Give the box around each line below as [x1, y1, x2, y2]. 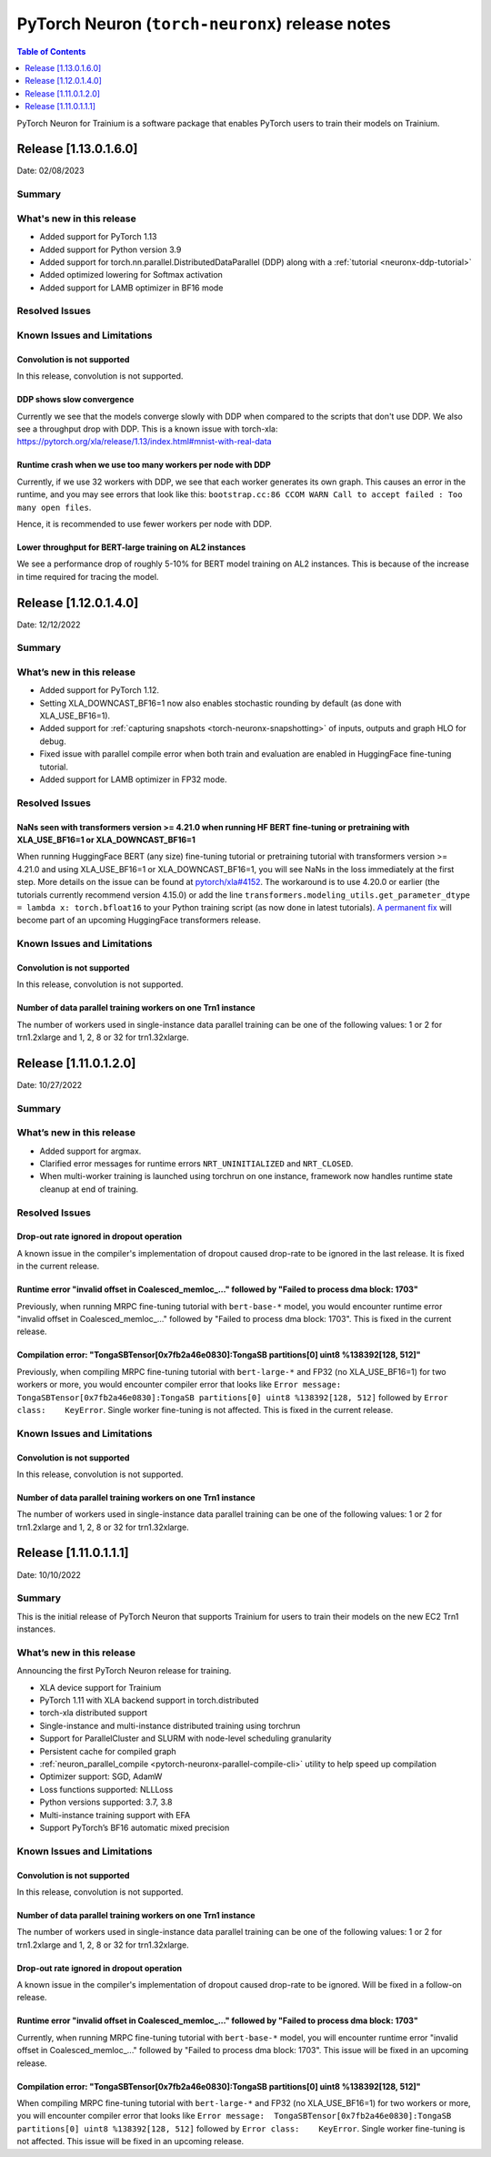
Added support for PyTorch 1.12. [39, 685, 159, 696]
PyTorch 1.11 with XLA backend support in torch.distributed [39, 1694, 259, 1706]
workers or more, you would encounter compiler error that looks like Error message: [16, 1379, 342, 1390]
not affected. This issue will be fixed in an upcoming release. [16, 2136, 245, 2147]
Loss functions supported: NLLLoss [39, 1784, 174, 1795]
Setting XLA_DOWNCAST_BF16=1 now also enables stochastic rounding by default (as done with [39, 697, 402, 708]
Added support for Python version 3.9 [39, 244, 182, 255]
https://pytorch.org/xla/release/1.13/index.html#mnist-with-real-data [16, 436, 272, 447]
